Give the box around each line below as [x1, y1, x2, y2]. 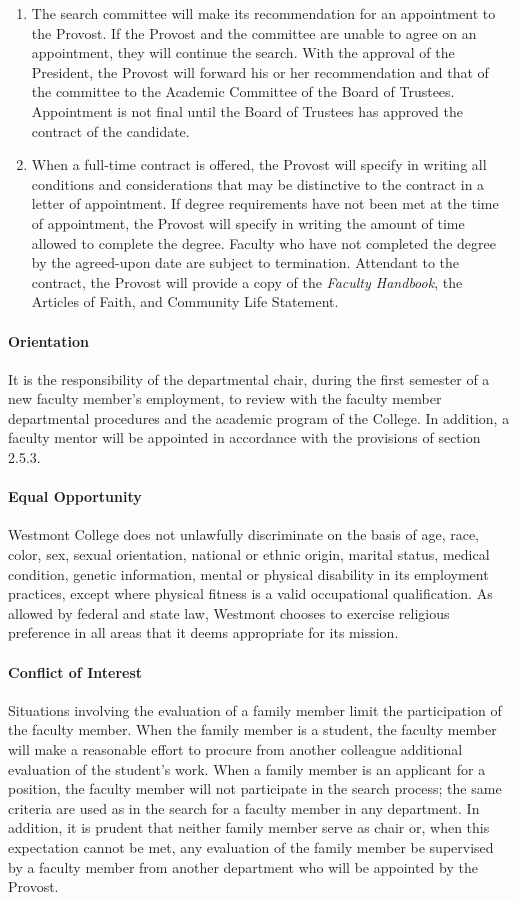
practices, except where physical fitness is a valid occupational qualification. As [8, 583, 493, 604]
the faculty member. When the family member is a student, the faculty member [8, 719, 497, 740]
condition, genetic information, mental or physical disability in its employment [8, 563, 489, 584]
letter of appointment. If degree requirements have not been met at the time [31, 193, 499, 214]
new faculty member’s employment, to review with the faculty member [8, 388, 442, 409]
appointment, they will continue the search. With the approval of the [31, 42, 455, 63]
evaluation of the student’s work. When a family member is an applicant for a [8, 758, 486, 779]
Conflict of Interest [8, 661, 143, 682]
